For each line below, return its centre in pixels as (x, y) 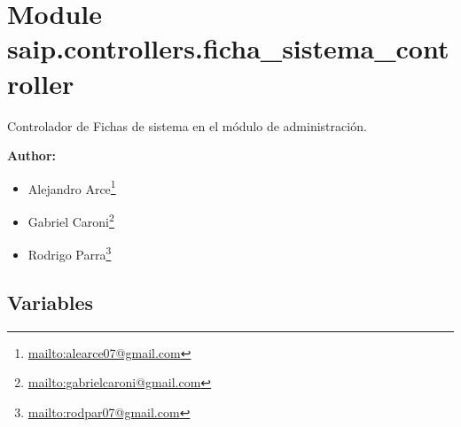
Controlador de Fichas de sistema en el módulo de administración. (187, 125)
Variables (51, 302)
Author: (32, 155)
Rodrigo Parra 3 (70, 253)
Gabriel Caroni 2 (71, 220)
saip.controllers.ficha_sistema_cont (228, 48)
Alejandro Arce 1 (72, 187)
